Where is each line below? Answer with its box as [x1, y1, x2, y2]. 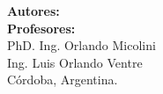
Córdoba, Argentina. [7, 70, 118, 89]
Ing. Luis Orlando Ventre [7, 53, 143, 71]
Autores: [7, 2, 60, 19]
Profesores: [7, 18, 76, 37]
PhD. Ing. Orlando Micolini [7, 36, 156, 54]
